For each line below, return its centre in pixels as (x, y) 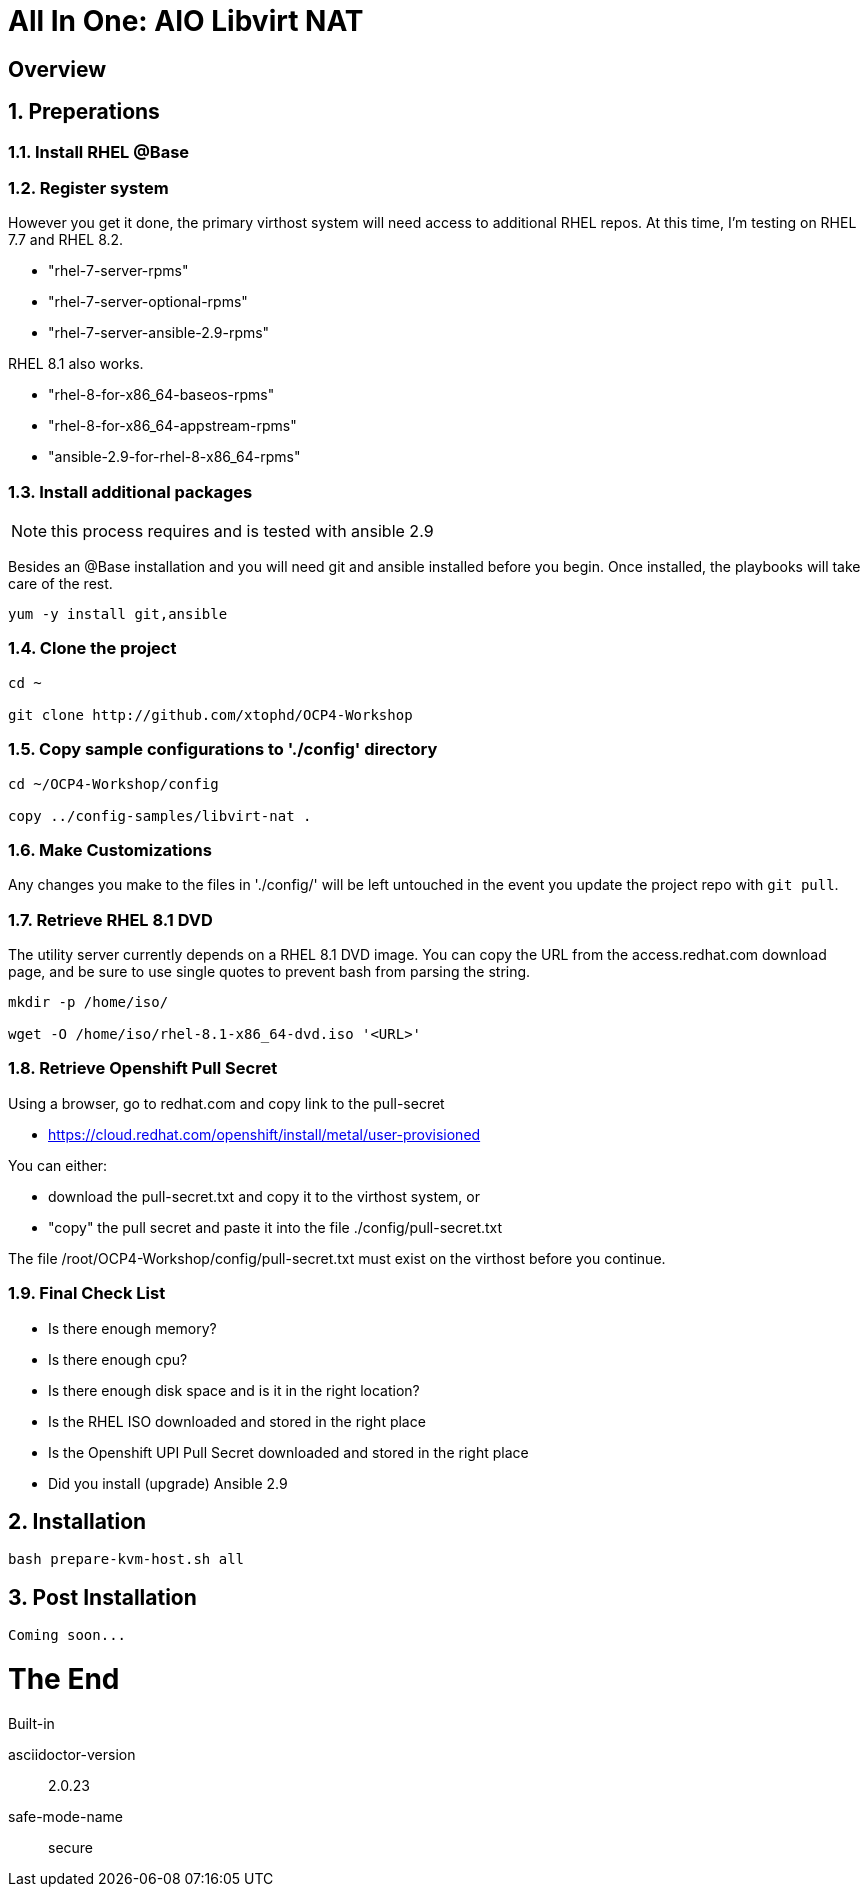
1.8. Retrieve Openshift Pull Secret (143, 1068)
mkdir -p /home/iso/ (88, 1002)
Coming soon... (67, 1635)
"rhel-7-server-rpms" (118, 271)
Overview (57, 69)
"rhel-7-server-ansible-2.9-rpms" (159, 333)
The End (64, 1679)
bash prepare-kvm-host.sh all (126, 1559)
